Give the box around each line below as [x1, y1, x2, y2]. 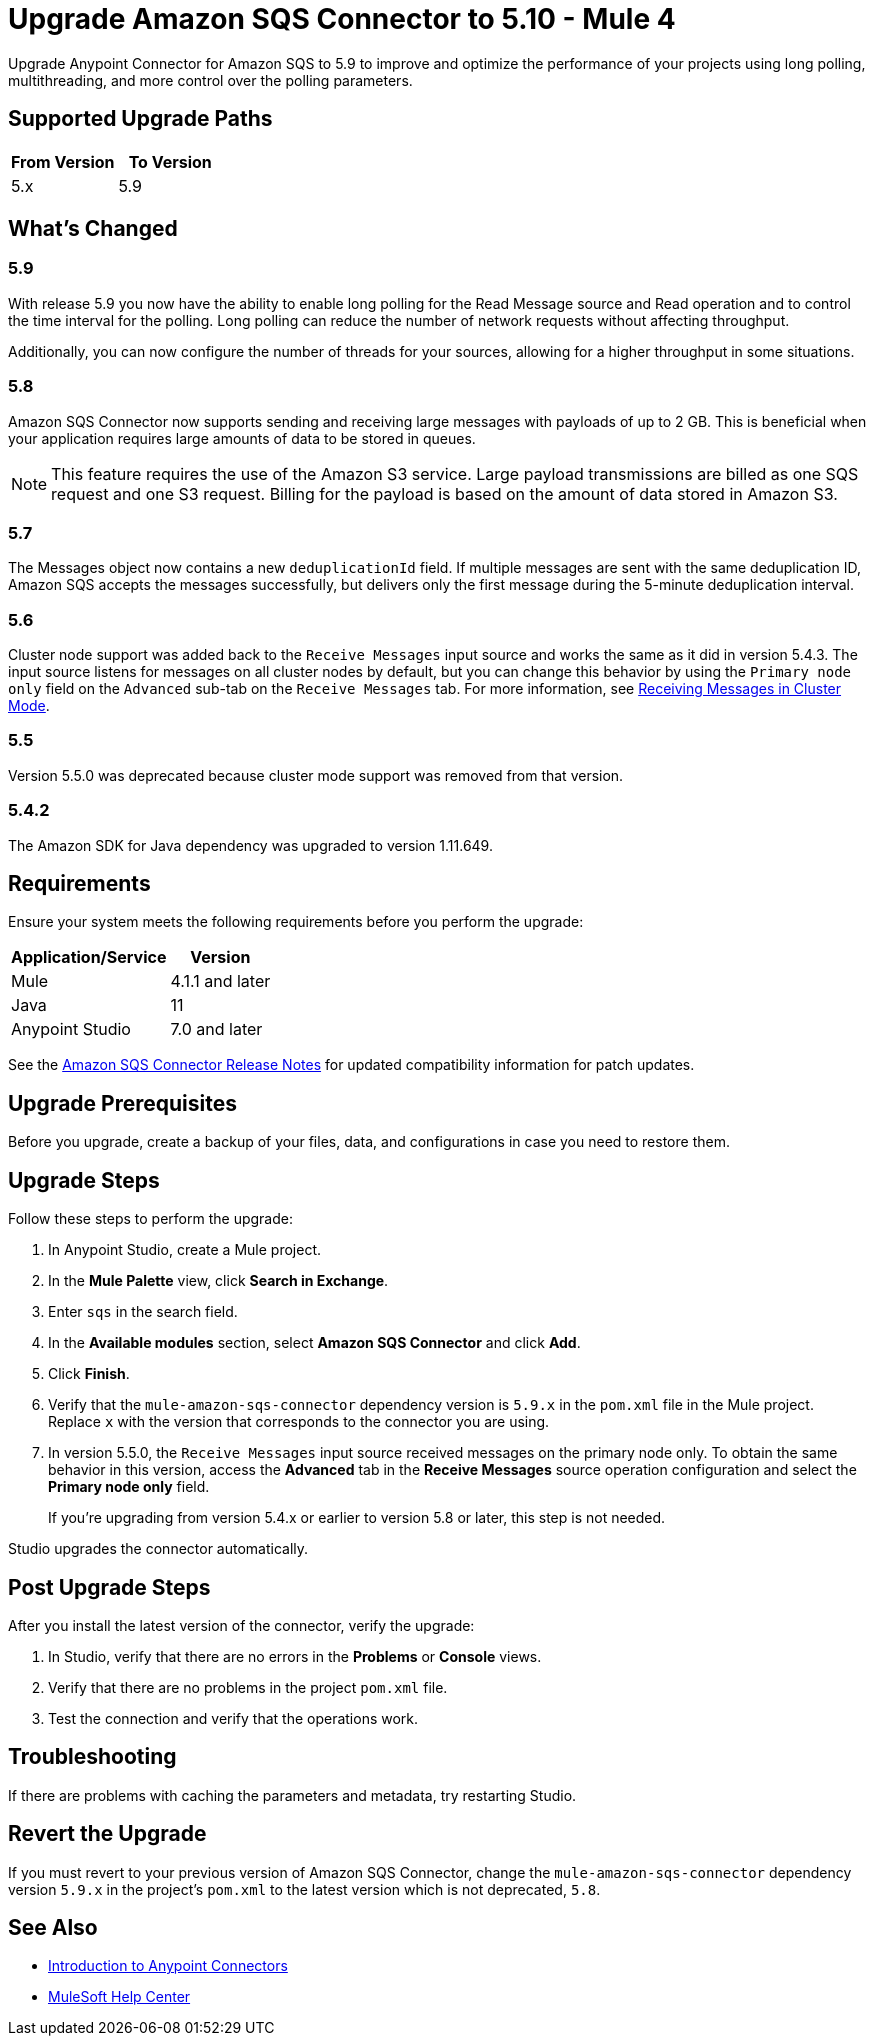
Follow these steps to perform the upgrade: [8, 1210, 293, 1228]
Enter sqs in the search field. [48, 1303, 238, 1321]
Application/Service [11, 947, 167, 968]
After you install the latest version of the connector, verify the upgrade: [8, 1616, 475, 1634]
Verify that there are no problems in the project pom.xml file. [48, 1678, 448, 1696]
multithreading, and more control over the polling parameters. [8, 71, 413, 89]
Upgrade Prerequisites [8, 1090, 237, 1116]
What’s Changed [8, 216, 178, 242]
